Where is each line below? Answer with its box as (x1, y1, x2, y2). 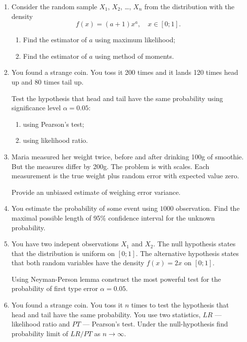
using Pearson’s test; (23, 119, 84, 129)
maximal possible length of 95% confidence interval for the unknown (11, 212, 215, 222)
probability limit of (11, 328, 69, 338)
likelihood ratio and (11, 319, 70, 329)
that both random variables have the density (11, 257, 144, 268)
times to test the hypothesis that (131, 300, 229, 310)
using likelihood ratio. (23, 135, 88, 145)
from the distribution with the (144, 1, 234, 11)
